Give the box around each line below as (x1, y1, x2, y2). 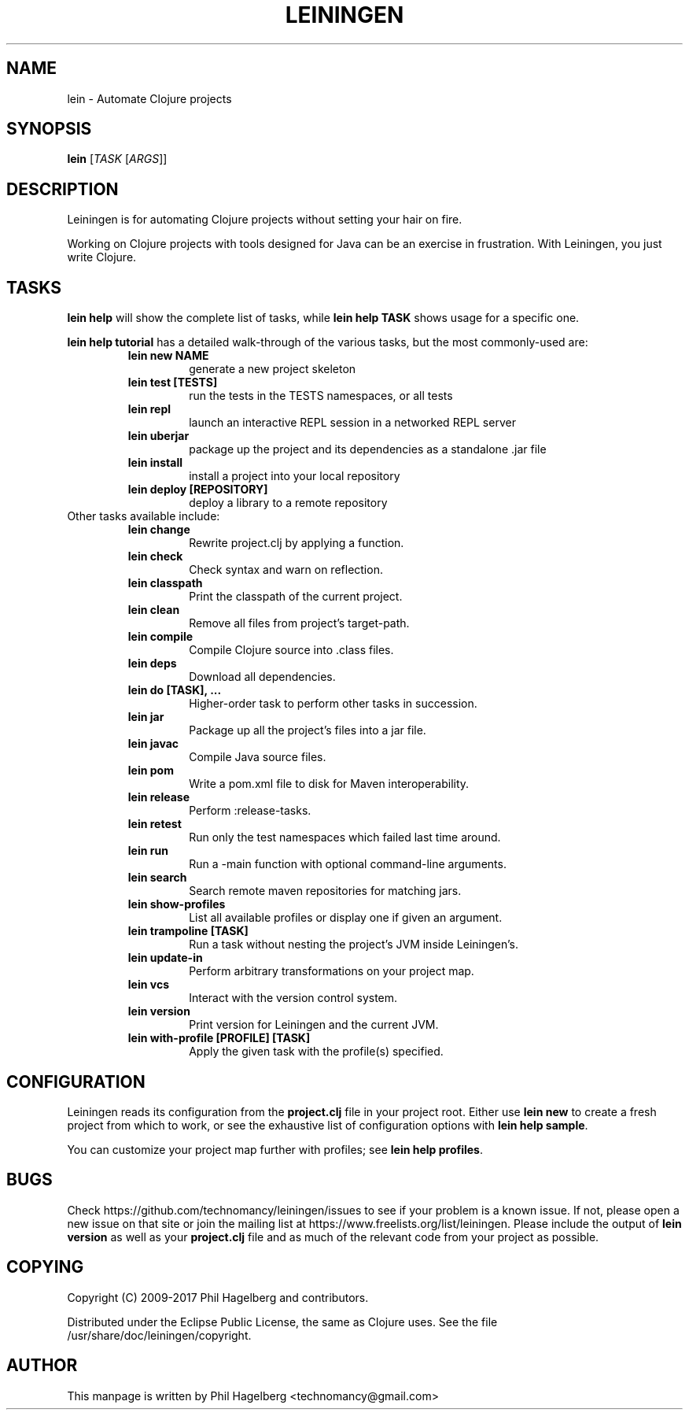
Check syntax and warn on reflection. (189, 563, 383, 577)
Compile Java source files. (189, 750, 326, 764)
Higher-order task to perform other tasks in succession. (189, 697, 477, 711)
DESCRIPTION (6, 179, 119, 199)
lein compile (127, 630, 193, 644)
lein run (127, 844, 168, 858)
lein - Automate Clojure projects (67, 91, 232, 105)
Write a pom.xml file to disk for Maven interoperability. (189, 777, 470, 791)
